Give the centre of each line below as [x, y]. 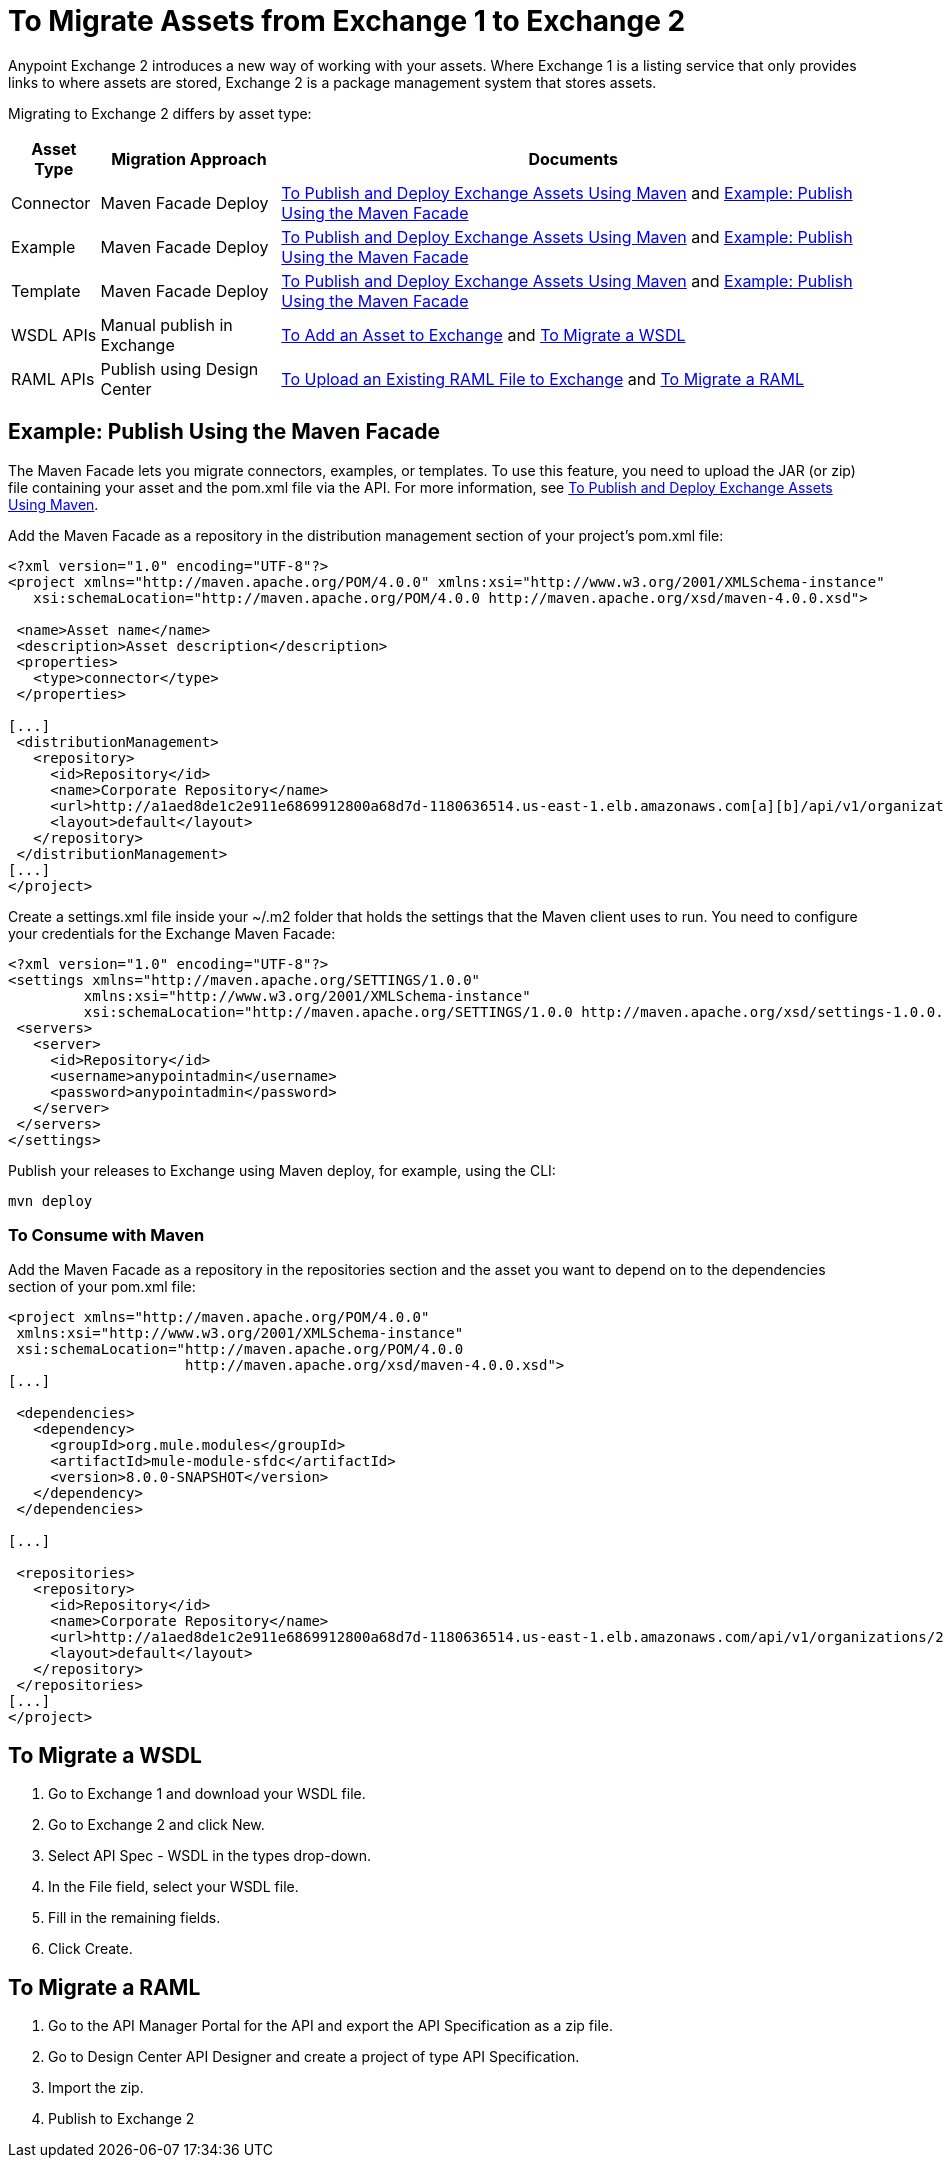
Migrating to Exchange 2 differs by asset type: [160, 113]
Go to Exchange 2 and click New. [156, 1825]
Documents [573, 158]
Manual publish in [166, 324]
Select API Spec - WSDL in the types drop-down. [210, 1856]
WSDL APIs [54, 334]
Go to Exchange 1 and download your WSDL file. [207, 1794]
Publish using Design [179, 368]
